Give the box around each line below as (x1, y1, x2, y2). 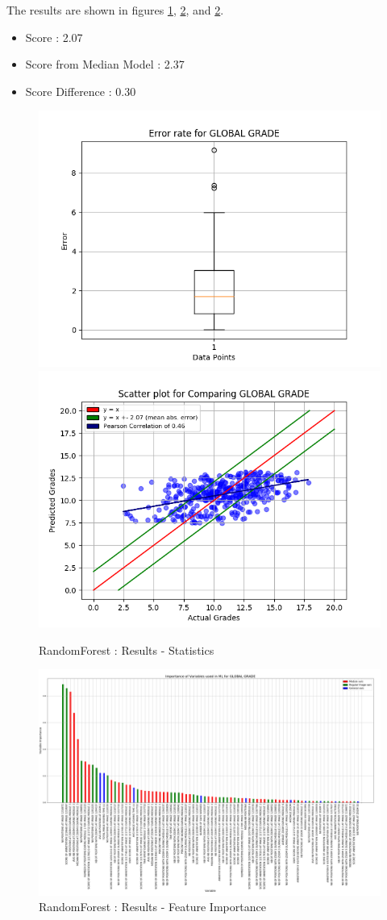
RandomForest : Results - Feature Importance (39, 898, 266, 915)
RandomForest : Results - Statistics (39, 641, 214, 658)
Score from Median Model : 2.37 (25, 56, 185, 73)
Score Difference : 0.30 (25, 82, 136, 99)
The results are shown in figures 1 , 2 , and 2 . (6, 2, 224, 18)
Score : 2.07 (25, 28, 83, 45)
